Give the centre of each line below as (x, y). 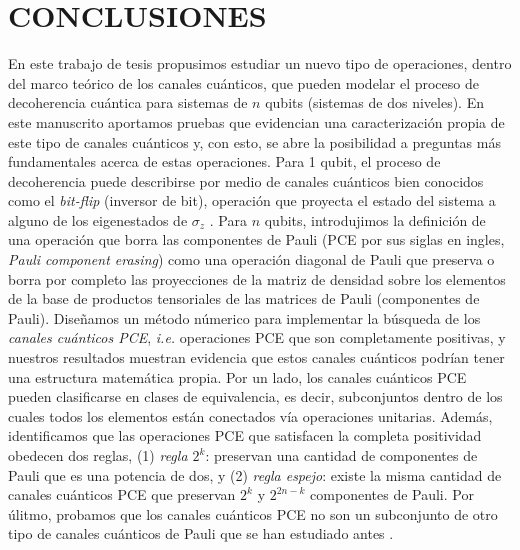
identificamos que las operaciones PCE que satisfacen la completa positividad (245, 435)
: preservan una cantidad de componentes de (341, 455)
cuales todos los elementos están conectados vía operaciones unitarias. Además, (250, 415)
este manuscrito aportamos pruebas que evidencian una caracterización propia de (256, 121)
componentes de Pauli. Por (392, 494)
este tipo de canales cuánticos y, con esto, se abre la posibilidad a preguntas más (254, 141)
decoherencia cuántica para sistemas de (128, 102)
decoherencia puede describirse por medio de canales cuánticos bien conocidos (246, 180)
